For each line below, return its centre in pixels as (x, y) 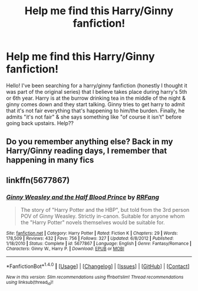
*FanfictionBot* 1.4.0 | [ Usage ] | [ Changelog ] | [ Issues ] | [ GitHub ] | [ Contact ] (98, 266)
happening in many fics (50, 160)
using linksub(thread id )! (30, 282)
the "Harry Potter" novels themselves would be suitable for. (93, 223)
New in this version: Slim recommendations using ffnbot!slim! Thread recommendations (95, 277)
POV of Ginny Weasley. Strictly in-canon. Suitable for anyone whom (103, 216)
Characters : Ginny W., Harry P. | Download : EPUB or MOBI (65, 249)
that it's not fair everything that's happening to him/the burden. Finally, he (95, 110)
